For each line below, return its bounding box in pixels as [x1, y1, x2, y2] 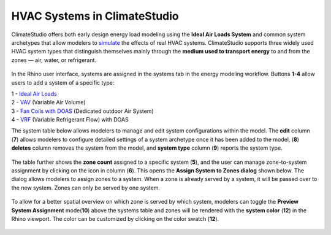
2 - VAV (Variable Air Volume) [11, 99, 86, 106]
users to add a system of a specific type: [11, 79, 115, 86]
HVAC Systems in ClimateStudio [11, 9, 179, 23]
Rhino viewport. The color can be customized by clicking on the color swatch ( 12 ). [11, 215, 219, 222]
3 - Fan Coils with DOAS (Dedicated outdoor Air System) [11, 107, 154, 115]
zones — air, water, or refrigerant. [11, 56, 97, 64]
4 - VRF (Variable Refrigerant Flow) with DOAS [11, 116, 129, 123]
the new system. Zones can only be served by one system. [11, 184, 161, 191]
